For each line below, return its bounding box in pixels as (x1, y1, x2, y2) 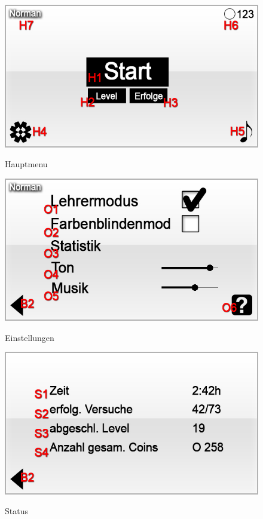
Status (5, 505, 28, 517)
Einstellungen (5, 331, 54, 343)
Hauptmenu (5, 158, 48, 170)
